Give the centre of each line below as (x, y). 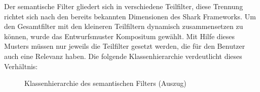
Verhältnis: (21, 66)
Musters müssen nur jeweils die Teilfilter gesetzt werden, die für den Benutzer (125, 46)
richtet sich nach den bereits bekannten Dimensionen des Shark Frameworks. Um (130, 16)
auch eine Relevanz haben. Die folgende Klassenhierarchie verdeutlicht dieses (123, 56)
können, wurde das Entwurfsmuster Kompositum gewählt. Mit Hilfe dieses (119, 36)
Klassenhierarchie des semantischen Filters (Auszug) (105, 83)
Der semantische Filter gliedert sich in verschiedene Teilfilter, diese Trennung (124, 6)
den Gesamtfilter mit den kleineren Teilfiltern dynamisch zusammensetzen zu (124, 26)
